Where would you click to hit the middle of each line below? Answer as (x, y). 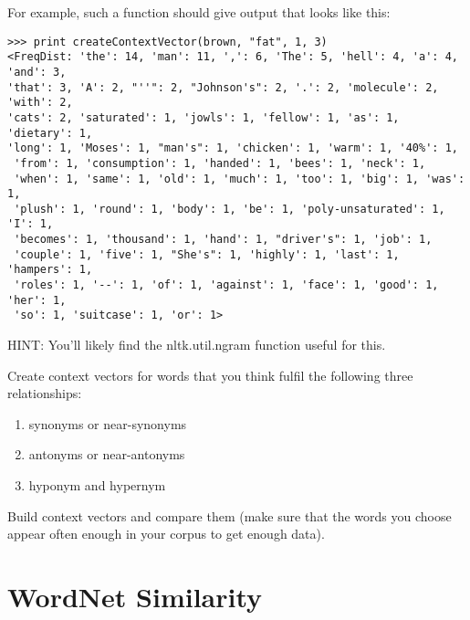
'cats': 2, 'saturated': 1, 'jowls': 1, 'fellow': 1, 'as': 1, (204, 117)
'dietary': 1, (50, 133)
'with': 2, (40, 103)
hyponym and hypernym (97, 485)
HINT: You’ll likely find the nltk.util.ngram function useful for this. (197, 345)
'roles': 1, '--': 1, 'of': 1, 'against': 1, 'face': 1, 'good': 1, (226, 285)
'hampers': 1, (50, 270)
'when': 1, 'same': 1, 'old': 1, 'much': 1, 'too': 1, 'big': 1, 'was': (240, 179)
